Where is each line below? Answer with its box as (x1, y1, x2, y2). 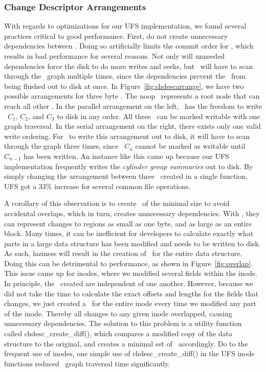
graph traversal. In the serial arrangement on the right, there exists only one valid (4, 121, 261, 131)
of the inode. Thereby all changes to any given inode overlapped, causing (4, 308, 232, 318)
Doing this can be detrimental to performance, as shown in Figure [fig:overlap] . (4, 258, 253, 268)
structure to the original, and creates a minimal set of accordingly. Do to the (4, 338, 248, 348)
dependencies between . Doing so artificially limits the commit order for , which (4, 40, 254, 51)
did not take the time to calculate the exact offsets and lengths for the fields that (4, 288, 258, 298)
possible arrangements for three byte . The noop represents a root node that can (4, 90, 260, 101)
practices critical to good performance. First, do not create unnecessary (4, 30, 228, 41)
